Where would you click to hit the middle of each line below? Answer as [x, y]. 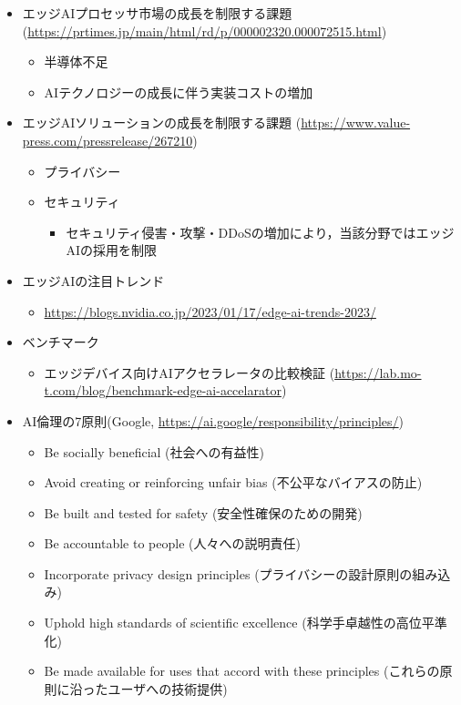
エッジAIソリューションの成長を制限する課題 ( [162, 123]
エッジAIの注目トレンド [93, 280]
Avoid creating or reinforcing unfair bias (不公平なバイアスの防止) [233, 482]
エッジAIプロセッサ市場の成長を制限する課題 [157, 13]
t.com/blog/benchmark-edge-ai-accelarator [163, 390]
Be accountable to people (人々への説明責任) [172, 543]
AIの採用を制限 [111, 250]
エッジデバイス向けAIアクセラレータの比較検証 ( [190, 372]
